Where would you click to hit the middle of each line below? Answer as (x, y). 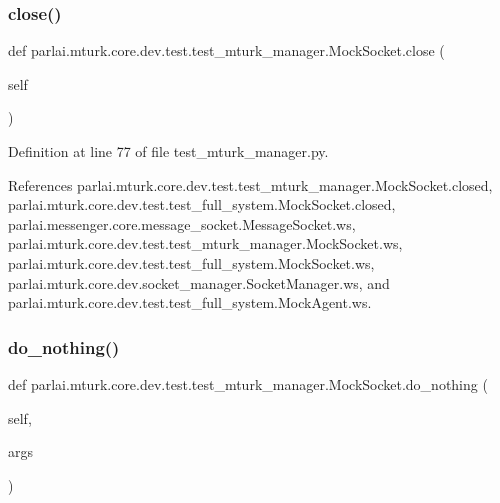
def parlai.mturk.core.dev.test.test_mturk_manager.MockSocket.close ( (226, 50)
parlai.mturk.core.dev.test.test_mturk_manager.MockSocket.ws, (205, 243)
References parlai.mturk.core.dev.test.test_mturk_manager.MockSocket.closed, (250, 184)
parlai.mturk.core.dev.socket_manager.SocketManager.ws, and (199, 282)
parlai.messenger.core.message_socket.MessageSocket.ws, (182, 223)
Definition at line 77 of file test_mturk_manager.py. (168, 151)
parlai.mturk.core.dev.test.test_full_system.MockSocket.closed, (202, 204)
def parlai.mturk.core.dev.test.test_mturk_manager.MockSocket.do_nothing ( (248, 383)
